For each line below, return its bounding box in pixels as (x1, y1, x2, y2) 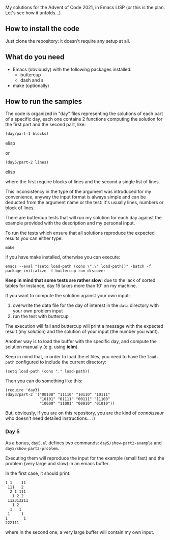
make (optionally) (12, 82, 49, 89)
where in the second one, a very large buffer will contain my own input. (5, 529, 154, 535)
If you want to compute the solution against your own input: (5, 293, 130, 299)
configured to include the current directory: (15, 359, 107, 365)
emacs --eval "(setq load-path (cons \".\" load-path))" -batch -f (5, 264, 152, 269)
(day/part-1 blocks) (5, 131, 49, 136)
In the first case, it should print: (5, 470, 71, 476)
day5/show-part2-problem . (5, 445, 60, 451)
